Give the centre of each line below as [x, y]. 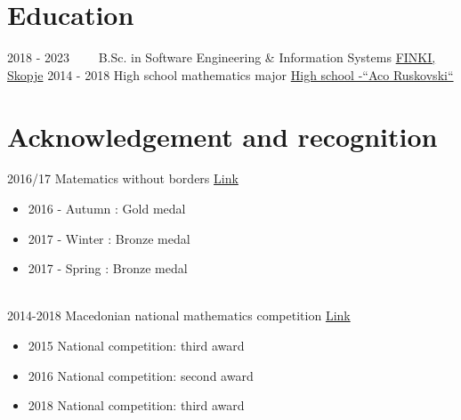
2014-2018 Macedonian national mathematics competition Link [179, 315]
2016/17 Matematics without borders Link [123, 178]
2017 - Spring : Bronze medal [108, 268]
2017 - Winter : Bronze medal [109, 238]
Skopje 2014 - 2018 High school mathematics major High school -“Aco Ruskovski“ [230, 74]
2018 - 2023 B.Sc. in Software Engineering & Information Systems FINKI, [222, 57]
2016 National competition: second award [141, 375]
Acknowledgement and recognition [222, 136]
